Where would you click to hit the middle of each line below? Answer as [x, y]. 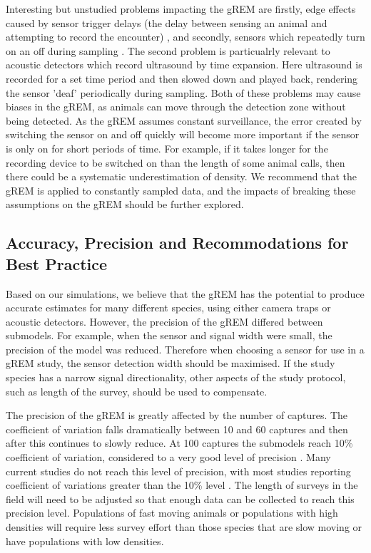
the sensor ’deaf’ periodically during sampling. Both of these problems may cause [183, 92]
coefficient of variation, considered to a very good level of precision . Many [168, 457]
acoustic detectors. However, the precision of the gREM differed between [164, 321]
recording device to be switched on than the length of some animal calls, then [176, 162]
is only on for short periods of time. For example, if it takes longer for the [167, 148]
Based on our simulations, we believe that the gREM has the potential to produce [185, 293]
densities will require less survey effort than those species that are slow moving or [184, 527]
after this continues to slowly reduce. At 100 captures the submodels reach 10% [179, 443]
